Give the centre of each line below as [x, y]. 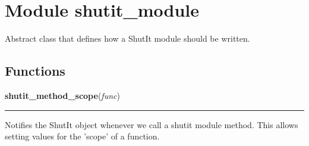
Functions [35, 71]
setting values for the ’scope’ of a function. [82, 136]
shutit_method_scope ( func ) [62, 95]
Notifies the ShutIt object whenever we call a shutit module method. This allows [152, 124]
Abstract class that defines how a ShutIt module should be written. [127, 38]
